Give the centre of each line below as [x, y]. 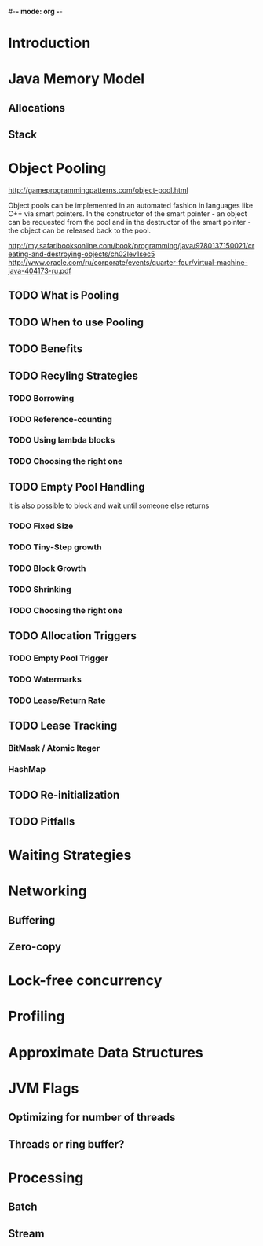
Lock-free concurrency [85, 981]
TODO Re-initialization [64, 794]
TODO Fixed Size [41, 526]
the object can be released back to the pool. [80, 230]
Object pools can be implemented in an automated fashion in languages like [131, 206]
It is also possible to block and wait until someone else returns [109, 505]
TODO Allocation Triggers [73, 636]
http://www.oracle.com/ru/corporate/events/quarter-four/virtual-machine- [128, 263]
